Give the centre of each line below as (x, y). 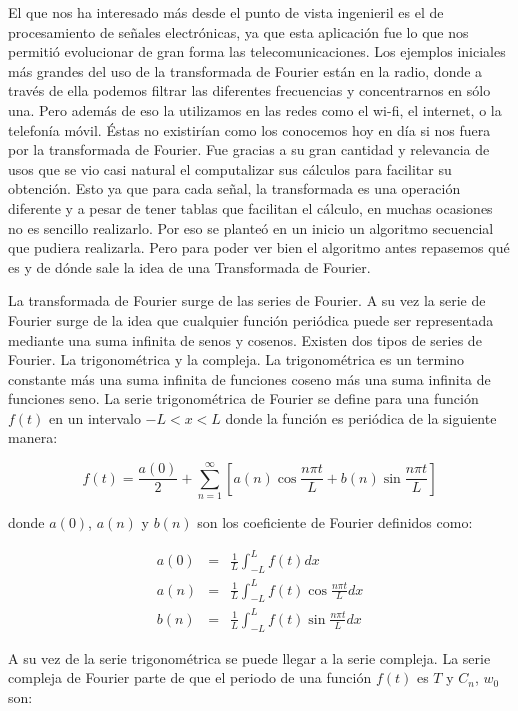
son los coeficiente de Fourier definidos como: (335, 522)
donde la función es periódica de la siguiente (361, 417)
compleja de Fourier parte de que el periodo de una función (190, 677)
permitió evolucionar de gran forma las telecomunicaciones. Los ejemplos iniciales (257, 51)
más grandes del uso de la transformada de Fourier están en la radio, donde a (245, 70)
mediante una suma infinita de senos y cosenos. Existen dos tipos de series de (245, 339)
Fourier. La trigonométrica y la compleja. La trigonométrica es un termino (236, 359)
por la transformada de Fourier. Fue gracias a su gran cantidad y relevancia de (249, 149)
